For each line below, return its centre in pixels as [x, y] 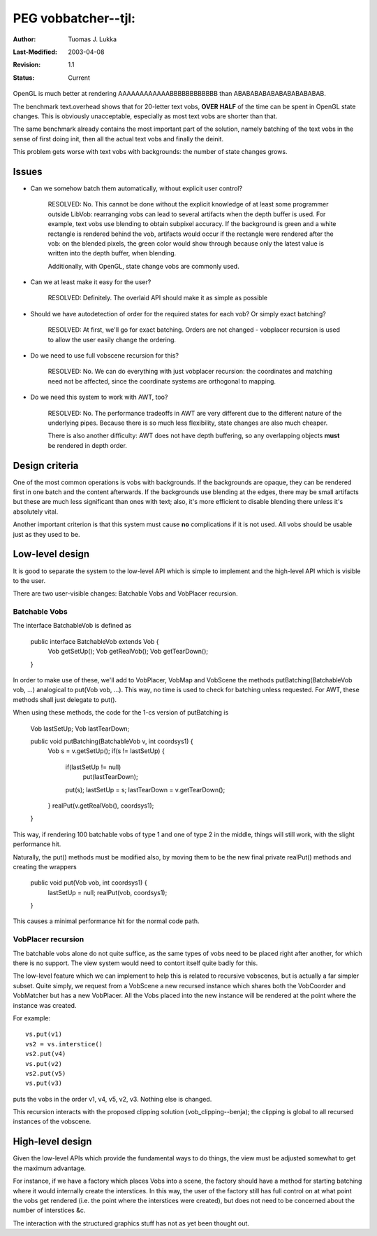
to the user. [29, 580]
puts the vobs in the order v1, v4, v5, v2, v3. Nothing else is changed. [112, 1099]
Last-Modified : [35, 52]
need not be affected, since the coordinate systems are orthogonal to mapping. [162, 381]
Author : [24, 39]
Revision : [27, 65]
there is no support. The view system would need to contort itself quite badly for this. [135, 963]
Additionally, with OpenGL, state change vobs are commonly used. [144, 266]
